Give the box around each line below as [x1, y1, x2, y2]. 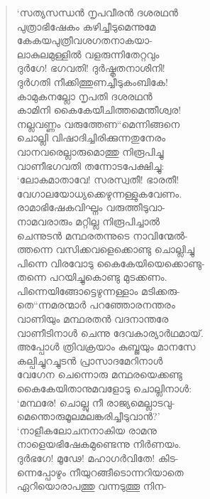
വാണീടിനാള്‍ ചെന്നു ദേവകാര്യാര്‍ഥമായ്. [16, 325, 204, 340]
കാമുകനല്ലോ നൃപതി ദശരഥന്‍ [16, 88, 153, 103]
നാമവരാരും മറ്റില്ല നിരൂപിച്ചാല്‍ [16, 213, 160, 228]
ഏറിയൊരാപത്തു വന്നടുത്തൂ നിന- [16, 478, 167, 493]
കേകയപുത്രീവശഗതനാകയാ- [16, 33, 153, 48]
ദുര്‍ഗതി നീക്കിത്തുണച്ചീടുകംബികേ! [16, 74, 168, 89]
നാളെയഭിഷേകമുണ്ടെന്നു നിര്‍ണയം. [16, 436, 182, 451]
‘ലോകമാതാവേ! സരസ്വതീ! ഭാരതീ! [16, 172, 179, 187]
